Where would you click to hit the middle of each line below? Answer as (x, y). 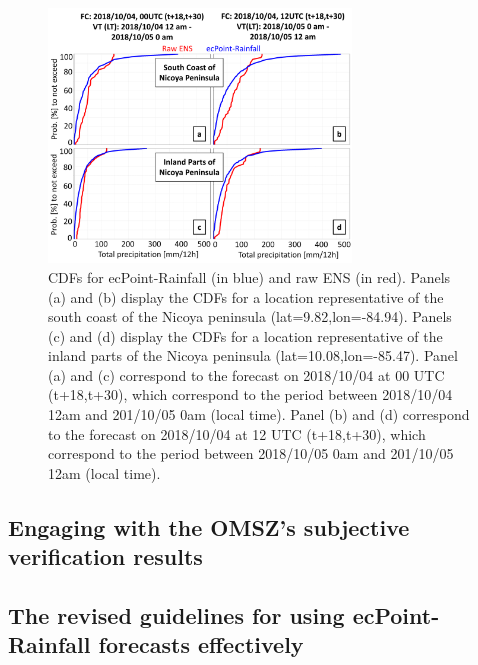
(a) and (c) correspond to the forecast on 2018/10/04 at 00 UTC (246, 374)
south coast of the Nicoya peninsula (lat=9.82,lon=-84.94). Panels (250, 316)
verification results (105, 556)
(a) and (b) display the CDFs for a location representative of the (246, 296)
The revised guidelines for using (176, 615)
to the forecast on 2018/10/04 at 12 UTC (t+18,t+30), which (237, 433)
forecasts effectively (201, 644)
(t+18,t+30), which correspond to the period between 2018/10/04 (250, 394)
